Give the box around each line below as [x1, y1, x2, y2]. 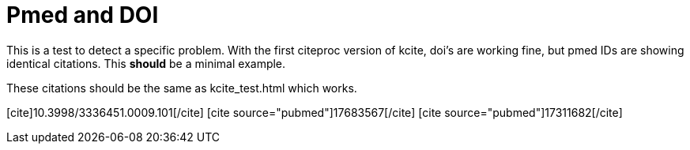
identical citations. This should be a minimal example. [6, 56, 286, 70]
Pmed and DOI [6, 2, 159, 28]
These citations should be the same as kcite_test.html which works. [6, 81, 357, 95]
